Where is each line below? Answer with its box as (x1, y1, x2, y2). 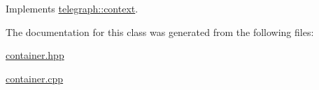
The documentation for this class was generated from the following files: (6, 24, 314, 39)
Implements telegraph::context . (6, 1, 139, 15)
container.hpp (6, 48, 64, 62)
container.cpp (6, 71, 64, 85)
